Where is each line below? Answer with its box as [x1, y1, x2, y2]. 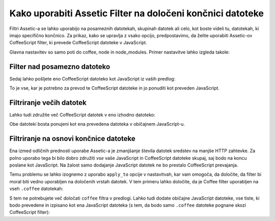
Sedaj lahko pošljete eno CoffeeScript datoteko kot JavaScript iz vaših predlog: [9, 75, 176, 81]
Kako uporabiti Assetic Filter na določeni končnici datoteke [9, 8, 264, 19]
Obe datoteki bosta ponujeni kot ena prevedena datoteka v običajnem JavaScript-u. [9, 121, 185, 127]
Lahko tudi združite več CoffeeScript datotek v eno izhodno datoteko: [9, 112, 155, 118]
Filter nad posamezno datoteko [9, 62, 111, 71]
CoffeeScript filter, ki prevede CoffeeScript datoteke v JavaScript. [9, 40, 147, 46]
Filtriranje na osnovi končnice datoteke [9, 134, 136, 143]
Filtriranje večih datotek [9, 98, 87, 107]
